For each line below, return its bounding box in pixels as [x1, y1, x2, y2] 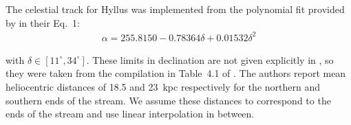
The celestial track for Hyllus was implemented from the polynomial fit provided [6, 2, 345, 16]
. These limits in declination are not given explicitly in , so [86, 52, 334, 67]
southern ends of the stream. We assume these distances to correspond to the [6, 93, 331, 107]
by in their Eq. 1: [6, 15, 80, 30]
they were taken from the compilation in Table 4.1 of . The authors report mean [6, 66, 346, 80]
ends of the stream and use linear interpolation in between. [6, 106, 255, 121]
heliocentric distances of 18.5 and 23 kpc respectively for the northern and [6, 79, 321, 93]
